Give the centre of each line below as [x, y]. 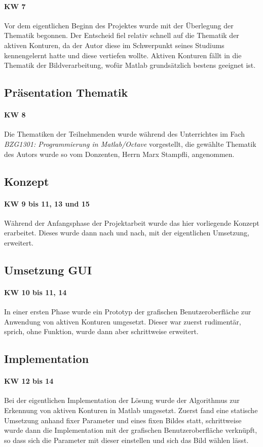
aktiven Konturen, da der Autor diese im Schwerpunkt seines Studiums [114, 45]
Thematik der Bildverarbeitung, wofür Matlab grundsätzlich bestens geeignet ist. [130, 65]
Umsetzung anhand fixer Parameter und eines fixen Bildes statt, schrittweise [123, 420]
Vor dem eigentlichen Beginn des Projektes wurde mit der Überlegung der [119, 25]
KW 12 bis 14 [29, 381]
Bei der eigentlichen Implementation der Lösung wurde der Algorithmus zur [122, 400]
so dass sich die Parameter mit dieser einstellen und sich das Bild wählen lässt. [126, 440]
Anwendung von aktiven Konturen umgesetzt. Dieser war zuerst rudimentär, [123, 321]
